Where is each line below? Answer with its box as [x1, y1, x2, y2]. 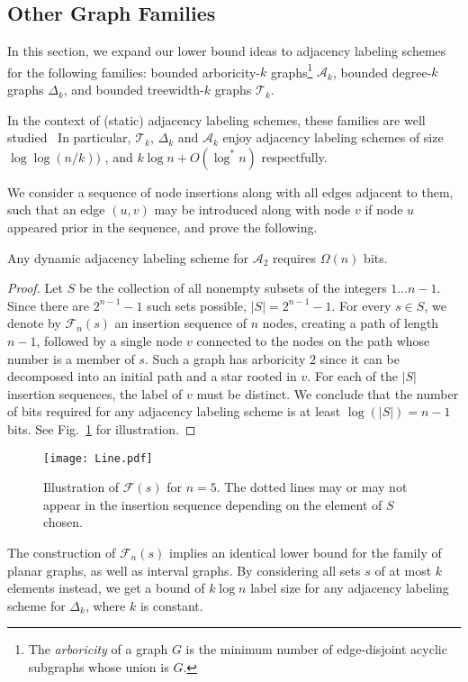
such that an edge [7, 200, 105, 219]
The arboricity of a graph [28, 640, 168, 659]
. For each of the [307, 367, 398, 386]
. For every [331, 296, 391, 314]
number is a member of [7, 349, 135, 368]
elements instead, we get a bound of [7, 578, 205, 597]
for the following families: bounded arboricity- [7, 62, 261, 81]
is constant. [139, 596, 203, 614]
